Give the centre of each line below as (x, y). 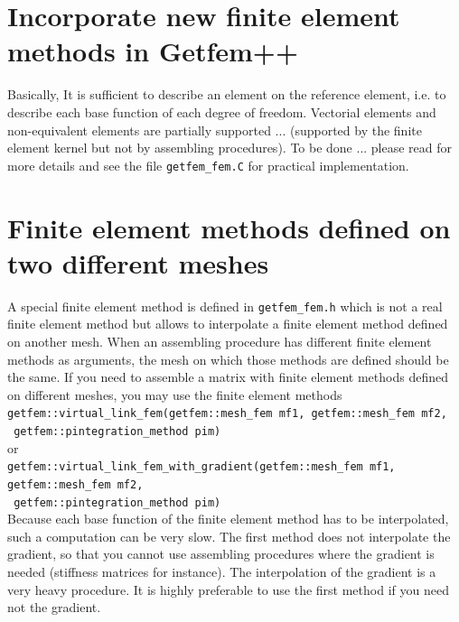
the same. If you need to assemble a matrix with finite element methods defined (228, 377)
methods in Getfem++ (153, 51)
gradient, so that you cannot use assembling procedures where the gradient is (221, 554)
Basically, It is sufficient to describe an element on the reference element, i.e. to (227, 94)
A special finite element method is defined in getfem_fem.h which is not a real (225, 306)
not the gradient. (54, 607)
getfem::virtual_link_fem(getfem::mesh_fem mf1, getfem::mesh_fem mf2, (227, 414)
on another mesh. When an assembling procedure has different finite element (220, 341)
